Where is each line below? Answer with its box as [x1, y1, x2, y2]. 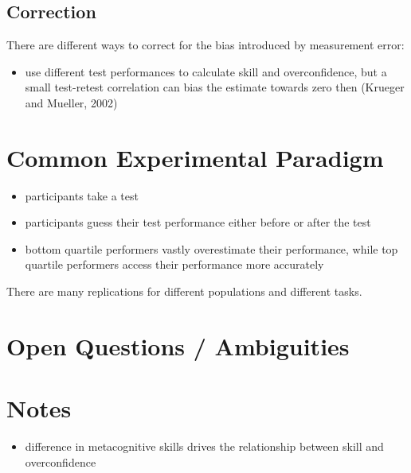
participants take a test [25, 187, 139, 204]
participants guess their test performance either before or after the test [25, 214, 371, 231]
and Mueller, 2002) [25, 94, 118, 110]
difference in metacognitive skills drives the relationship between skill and [25, 438, 384, 455]
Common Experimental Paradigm [6, 141, 384, 173]
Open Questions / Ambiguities [6, 329, 350, 362]
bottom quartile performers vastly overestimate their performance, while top [25, 240, 398, 257]
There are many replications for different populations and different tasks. [6, 283, 362, 300]
